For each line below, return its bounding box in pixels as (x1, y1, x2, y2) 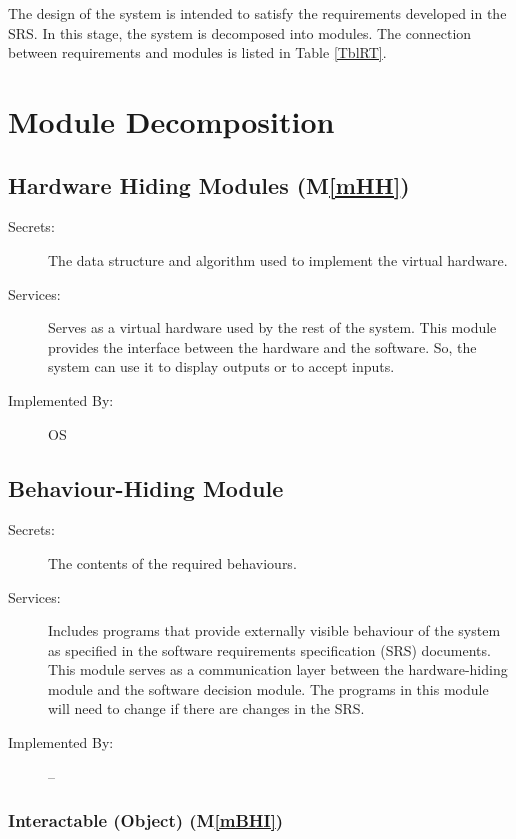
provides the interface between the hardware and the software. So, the (48, 336, 477, 357)
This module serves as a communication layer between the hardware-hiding (48, 659, 508, 680)
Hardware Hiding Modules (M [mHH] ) (8, 169, 410, 200)
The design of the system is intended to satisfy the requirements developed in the (8, 3, 507, 23)
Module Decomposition (8, 100, 335, 141)
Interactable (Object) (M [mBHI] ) (8, 808, 284, 833)
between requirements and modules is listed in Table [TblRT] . (8, 42, 387, 63)
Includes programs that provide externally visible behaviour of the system (48, 620, 501, 641)
